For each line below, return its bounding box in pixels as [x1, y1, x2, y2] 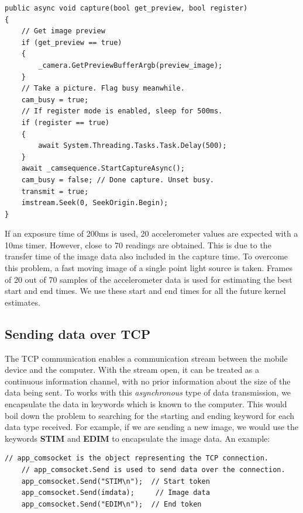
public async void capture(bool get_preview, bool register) [5, 4, 248, 12]
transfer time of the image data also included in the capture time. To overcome [5, 250, 288, 262]
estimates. [5, 296, 40, 308]
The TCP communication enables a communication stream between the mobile [5, 352, 288, 364]
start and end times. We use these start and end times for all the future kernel [5, 285, 286, 297]
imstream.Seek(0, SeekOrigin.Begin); [21, 199, 168, 207]
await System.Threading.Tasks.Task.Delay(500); [38, 141, 227, 150]
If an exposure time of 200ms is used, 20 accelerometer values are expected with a [5, 227, 298, 240]
